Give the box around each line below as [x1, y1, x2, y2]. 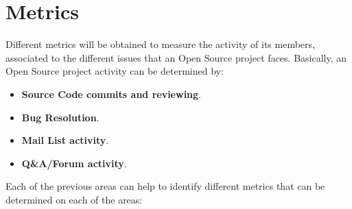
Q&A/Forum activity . [21, 156, 127, 170]
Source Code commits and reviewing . [21, 86, 201, 101]
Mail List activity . [21, 133, 109, 147]
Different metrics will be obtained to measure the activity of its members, [5, 37, 315, 51]
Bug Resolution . [21, 110, 99, 124]
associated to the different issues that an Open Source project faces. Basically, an [5, 50, 347, 64]
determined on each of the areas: [5, 192, 143, 206]
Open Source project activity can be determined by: [5, 64, 224, 78]
